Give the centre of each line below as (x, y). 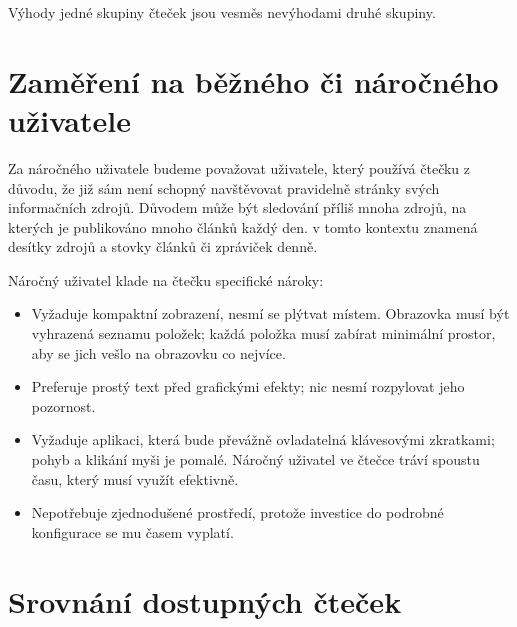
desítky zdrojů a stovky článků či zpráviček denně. (163, 246)
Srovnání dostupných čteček (205, 600)
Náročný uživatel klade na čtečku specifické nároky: (166, 279)
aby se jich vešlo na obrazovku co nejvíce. (158, 352)
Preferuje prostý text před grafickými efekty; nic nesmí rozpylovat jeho (248, 386)
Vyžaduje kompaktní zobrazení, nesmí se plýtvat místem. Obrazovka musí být (270, 313)
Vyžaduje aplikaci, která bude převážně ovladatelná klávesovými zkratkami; (263, 439)
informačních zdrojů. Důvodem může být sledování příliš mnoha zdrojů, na (237, 207)
